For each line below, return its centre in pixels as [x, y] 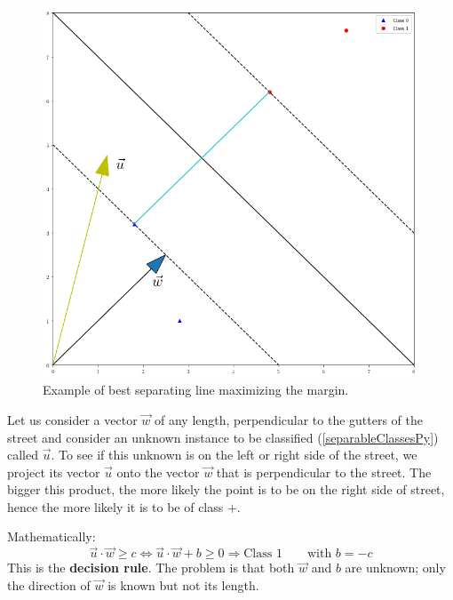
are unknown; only [395, 568]
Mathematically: [52, 536]
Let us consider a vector [72, 419]
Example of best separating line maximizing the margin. [196, 390]
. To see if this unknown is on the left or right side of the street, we [234, 455]
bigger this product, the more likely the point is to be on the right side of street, [226, 489]
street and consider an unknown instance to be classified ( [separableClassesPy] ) [223, 437]
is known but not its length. [183, 584]
